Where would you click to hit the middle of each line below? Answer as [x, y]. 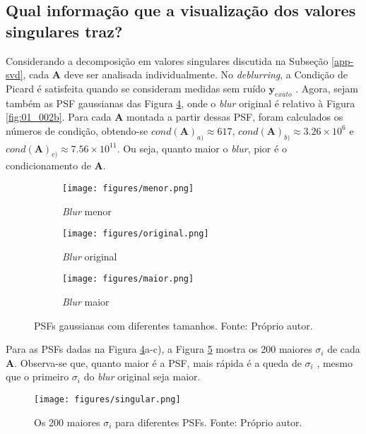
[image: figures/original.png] [136, 234]
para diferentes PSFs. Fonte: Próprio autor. [209, 422]
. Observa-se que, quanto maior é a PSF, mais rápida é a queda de [158, 362]
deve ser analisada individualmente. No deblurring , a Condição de [206, 74]
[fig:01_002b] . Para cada [59, 117]
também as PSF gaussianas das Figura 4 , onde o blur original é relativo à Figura [181, 103]
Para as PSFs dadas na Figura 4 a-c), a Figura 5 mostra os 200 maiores [159, 349]
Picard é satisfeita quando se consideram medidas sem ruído [136, 88]
